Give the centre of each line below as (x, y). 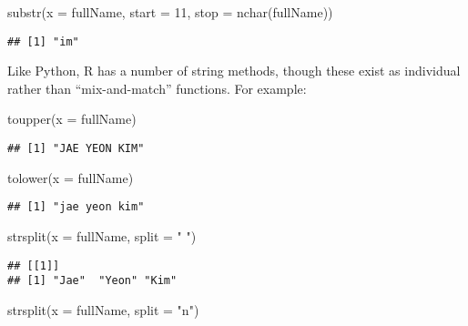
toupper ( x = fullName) (72, 119)
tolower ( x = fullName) (71, 177)
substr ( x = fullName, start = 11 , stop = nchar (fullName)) (170, 12)
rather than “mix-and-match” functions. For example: (157, 88)
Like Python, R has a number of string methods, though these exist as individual (234, 71)
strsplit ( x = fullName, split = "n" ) (103, 309)
